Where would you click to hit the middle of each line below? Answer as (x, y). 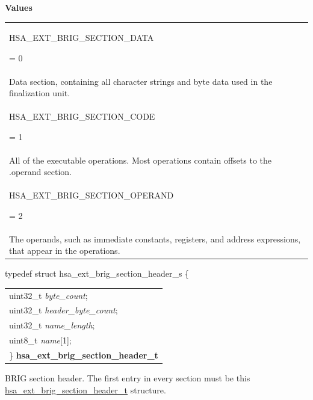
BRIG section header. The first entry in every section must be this (128, 378)
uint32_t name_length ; (52, 325)
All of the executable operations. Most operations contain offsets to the (141, 160)
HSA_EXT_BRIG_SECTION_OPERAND (91, 195)
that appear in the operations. (65, 251)
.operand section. (40, 172)
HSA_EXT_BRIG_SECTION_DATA (82, 38)
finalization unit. (40, 93)
